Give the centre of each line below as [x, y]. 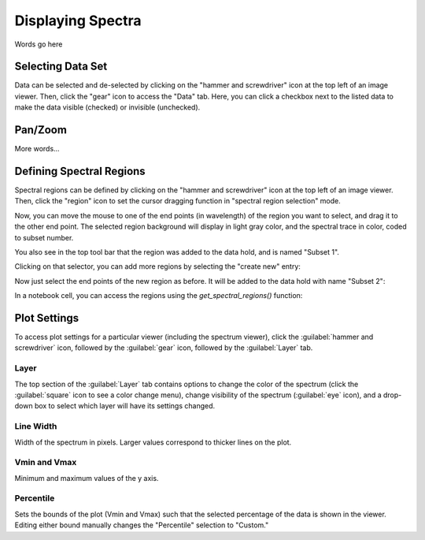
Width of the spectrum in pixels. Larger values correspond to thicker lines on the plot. [153, 442]
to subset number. [44, 237]
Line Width [36, 426]
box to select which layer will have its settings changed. [125, 406]
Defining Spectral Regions [80, 171]
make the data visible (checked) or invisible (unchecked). [107, 107]
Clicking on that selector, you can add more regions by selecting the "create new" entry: [157, 266]
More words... [37, 149]
